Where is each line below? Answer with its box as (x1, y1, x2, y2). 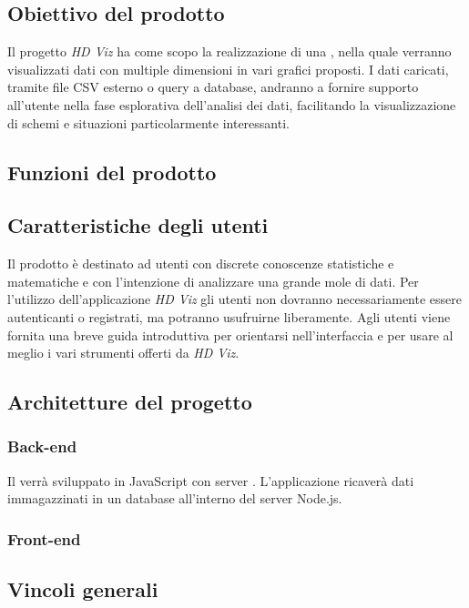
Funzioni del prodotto (7, 157, 217, 186)
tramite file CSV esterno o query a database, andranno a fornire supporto (7, 77, 419, 96)
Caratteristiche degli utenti (7, 211, 269, 239)
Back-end (7, 435, 77, 458)
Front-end (7, 527, 81, 550)
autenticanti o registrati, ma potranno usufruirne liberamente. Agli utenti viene (7, 307, 451, 326)
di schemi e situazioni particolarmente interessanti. (7, 113, 290, 132)
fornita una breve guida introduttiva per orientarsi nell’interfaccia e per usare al (7, 325, 454, 344)
